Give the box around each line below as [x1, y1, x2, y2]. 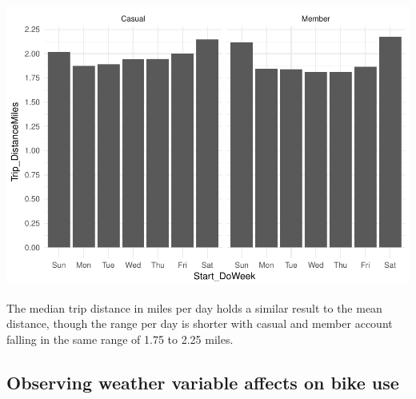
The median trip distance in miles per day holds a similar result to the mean [6, 299, 382, 316]
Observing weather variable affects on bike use [6, 369, 399, 394]
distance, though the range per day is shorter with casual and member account [6, 315, 393, 332]
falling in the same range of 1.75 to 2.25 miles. [6, 330, 234, 347]
